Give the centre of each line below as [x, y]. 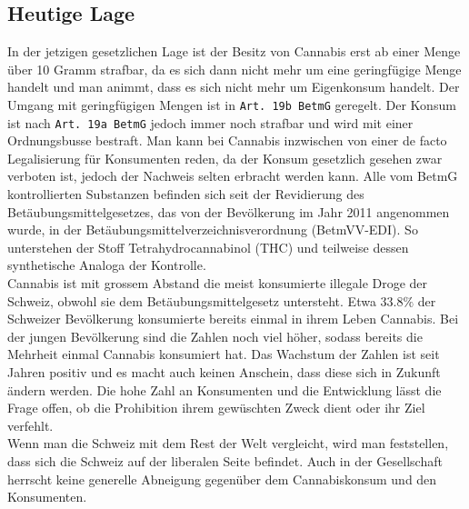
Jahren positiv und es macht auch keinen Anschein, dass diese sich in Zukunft [224, 372]
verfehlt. [30, 425]
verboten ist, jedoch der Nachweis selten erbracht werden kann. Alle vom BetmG [233, 176]
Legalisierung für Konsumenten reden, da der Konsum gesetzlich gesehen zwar [225, 158]
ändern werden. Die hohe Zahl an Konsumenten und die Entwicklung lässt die [225, 389]
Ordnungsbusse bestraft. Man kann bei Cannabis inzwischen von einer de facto [227, 140]
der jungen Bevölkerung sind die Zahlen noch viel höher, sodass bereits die [215, 336]
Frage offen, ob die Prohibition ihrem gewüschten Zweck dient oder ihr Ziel [216, 408]
